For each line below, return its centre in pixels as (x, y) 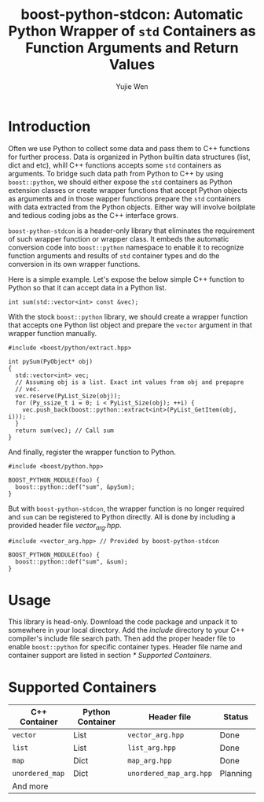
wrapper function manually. (53, 333)
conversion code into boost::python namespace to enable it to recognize (126, 247)
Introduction (49, 126)
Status (236, 717)
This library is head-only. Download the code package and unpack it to (123, 622)
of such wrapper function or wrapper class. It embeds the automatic (119, 238)
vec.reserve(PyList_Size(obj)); (68, 396)
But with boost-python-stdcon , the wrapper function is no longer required (126, 508)
